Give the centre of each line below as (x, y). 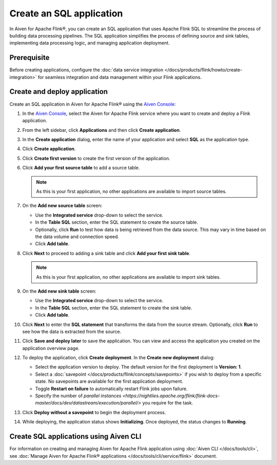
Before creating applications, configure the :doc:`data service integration (86, 70)
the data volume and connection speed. (77, 237)
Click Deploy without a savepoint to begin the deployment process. (94, 412)
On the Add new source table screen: (62, 206)
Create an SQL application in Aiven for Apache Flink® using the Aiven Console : (93, 104)
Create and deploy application (58, 92)
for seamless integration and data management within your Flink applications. (120, 77)
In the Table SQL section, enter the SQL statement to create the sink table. (114, 307)
